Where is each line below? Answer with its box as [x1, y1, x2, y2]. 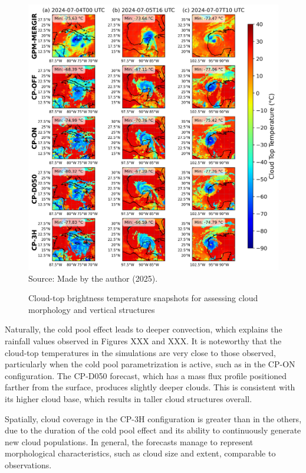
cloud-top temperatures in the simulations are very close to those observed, [5, 346, 276, 358]
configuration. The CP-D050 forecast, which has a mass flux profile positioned [5, 369, 287, 381]
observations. [5, 458, 52, 471]
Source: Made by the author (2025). [28, 272, 158, 284]
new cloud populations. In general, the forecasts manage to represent [5, 435, 254, 448]
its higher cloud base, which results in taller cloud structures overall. [5, 392, 252, 405]
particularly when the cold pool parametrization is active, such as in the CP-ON [5, 358, 295, 370]
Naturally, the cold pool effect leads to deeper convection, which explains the [5, 323, 282, 335]
